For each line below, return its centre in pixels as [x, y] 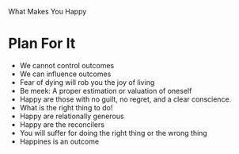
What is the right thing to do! [66, 107]
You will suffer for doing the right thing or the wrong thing [113, 133]
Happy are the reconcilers [62, 124]
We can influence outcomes [65, 74]
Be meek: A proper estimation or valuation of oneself [106, 90]
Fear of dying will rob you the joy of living [87, 82]
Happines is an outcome [59, 141]
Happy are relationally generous [72, 116]
